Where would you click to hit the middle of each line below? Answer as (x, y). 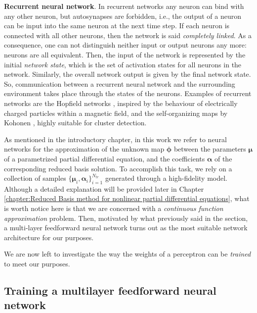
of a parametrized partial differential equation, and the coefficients (105, 158)
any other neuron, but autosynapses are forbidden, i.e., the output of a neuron (123, 16)
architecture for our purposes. (49, 237)
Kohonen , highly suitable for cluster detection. (75, 123)
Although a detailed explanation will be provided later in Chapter (104, 188)
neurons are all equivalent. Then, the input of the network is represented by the (125, 54)
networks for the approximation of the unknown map (84, 149)
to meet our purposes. (37, 264)
